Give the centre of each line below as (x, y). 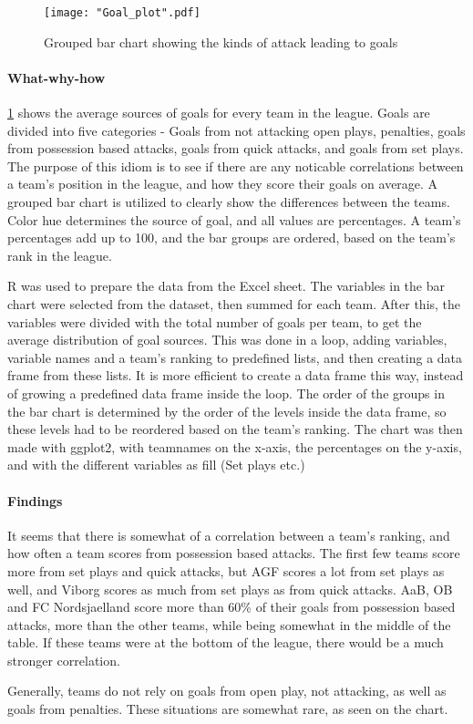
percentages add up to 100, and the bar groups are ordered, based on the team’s (231, 238)
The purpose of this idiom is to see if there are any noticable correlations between (236, 165)
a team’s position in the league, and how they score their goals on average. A (223, 184)
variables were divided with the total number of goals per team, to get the (215, 321)
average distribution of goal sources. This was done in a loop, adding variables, (227, 340)
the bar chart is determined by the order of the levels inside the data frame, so (227, 411)
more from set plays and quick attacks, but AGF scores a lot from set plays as (226, 570)
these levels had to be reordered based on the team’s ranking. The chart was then (235, 429)
